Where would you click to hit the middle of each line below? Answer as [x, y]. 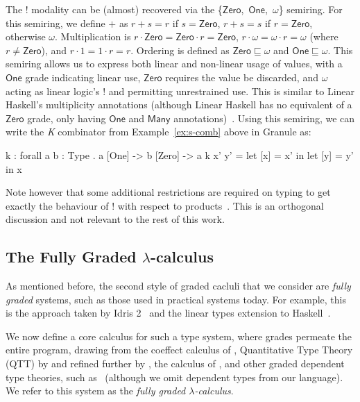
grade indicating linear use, [83, 77]
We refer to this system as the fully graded [96, 391]
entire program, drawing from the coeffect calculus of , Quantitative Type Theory [179, 350]
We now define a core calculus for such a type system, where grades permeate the [179, 336]
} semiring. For [310, 9]
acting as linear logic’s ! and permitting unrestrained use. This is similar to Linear [180, 91]
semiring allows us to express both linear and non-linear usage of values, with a [174, 64]
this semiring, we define [55, 23]
